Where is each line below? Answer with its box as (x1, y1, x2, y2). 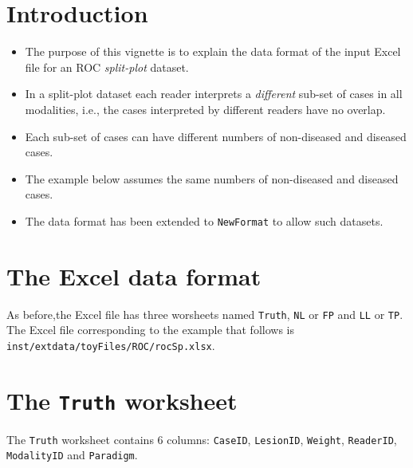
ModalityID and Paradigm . (6, 446, 138, 463)
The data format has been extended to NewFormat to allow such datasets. (25, 212, 383, 229)
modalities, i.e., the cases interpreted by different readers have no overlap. (25, 100, 386, 117)
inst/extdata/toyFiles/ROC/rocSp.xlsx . (6, 336, 215, 353)
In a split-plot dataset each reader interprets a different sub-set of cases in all (25, 85, 403, 102)
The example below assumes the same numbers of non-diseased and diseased (25, 170, 399, 187)
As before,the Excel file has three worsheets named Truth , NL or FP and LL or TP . (6, 305, 403, 322)
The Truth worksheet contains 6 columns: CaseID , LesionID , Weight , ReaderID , (6, 431, 397, 447)
